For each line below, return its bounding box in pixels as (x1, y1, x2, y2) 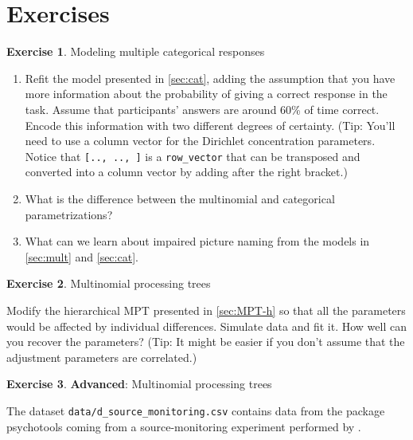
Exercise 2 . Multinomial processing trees (6, 275, 211, 292)
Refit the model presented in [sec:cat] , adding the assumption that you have (25, 69, 395, 86)
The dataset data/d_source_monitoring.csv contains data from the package (6, 402, 385, 418)
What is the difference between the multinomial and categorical (25, 190, 335, 206)
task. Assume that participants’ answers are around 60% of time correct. (25, 100, 380, 117)
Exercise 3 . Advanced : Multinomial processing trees (6, 375, 272, 392)
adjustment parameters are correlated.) (6, 348, 197, 365)
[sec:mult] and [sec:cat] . (25, 248, 138, 265)
